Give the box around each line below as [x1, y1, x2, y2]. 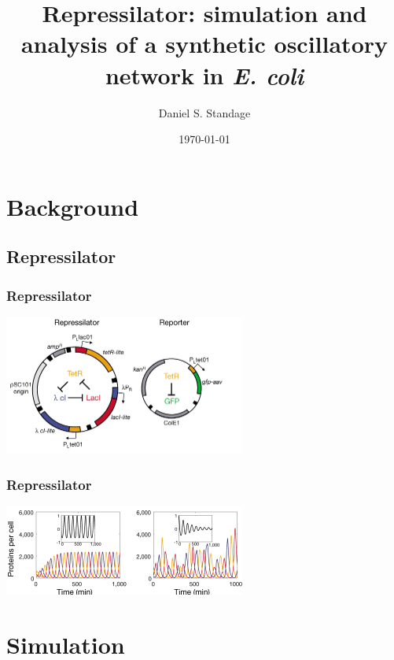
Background [6, 190, 139, 222]
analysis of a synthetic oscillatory [20, 28, 388, 60]
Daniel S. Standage [158, 104, 251, 121]
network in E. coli [105, 58, 304, 91]
